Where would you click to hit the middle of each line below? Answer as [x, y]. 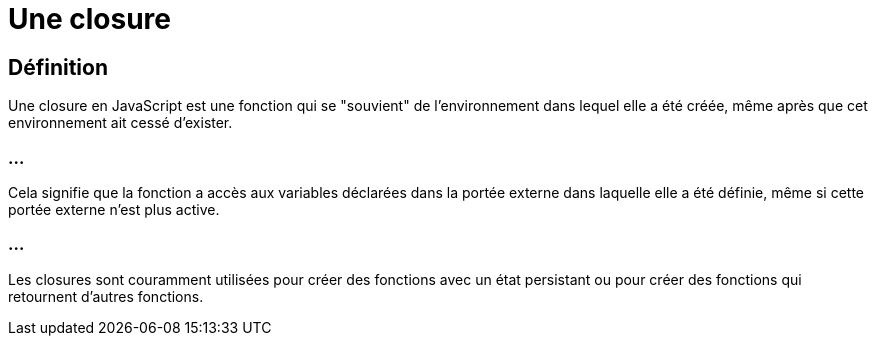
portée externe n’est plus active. [114, 209]
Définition [58, 67]
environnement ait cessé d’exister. [120, 123]
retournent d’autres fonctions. [106, 296]
